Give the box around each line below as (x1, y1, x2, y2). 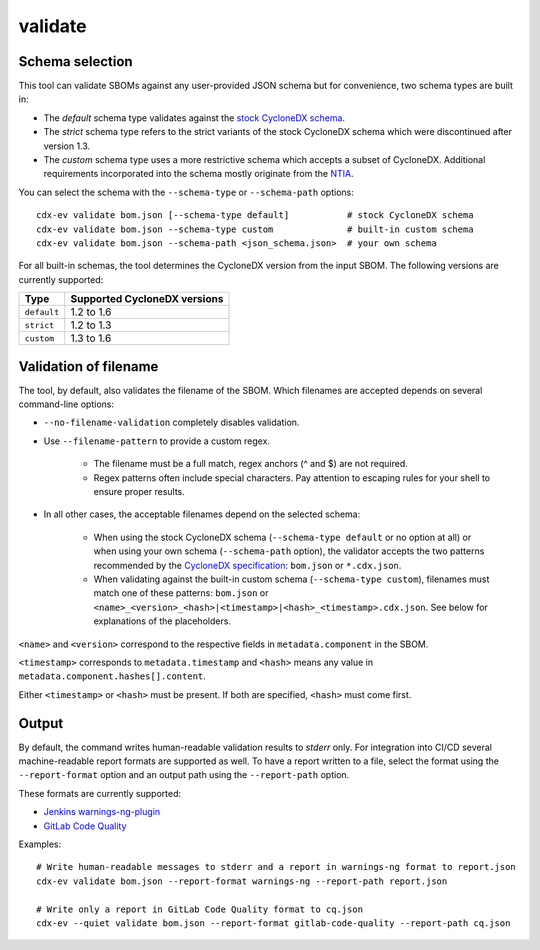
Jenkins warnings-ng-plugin (43, 806, 161, 818)
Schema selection (18, 53, 134, 70)
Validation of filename (18, 358, 159, 375)
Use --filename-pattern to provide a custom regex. (43, 435, 270, 447)
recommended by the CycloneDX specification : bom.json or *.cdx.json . (93, 559, 402, 571)
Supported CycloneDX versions (70, 292, 224, 306)
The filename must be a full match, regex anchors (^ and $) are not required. (93, 458, 409, 470)
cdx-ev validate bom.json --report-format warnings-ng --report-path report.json (36, 875, 448, 887)
